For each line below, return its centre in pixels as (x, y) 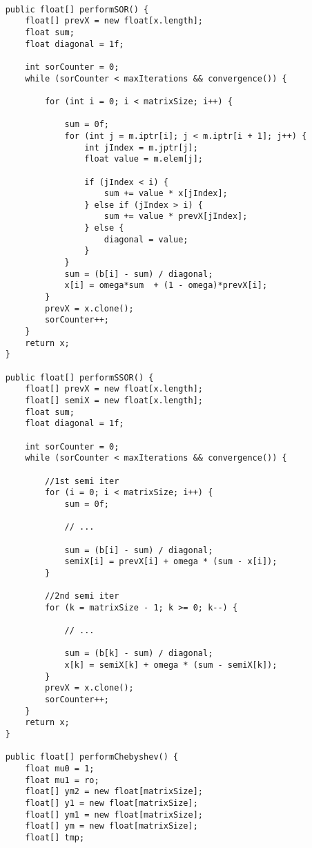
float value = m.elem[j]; (144, 159)
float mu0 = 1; (60, 768)
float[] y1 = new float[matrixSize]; (111, 803)
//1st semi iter (82, 481)
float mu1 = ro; (62, 780)
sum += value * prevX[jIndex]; (176, 216)
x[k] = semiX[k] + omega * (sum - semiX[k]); (171, 665)
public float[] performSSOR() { (79, 377)
